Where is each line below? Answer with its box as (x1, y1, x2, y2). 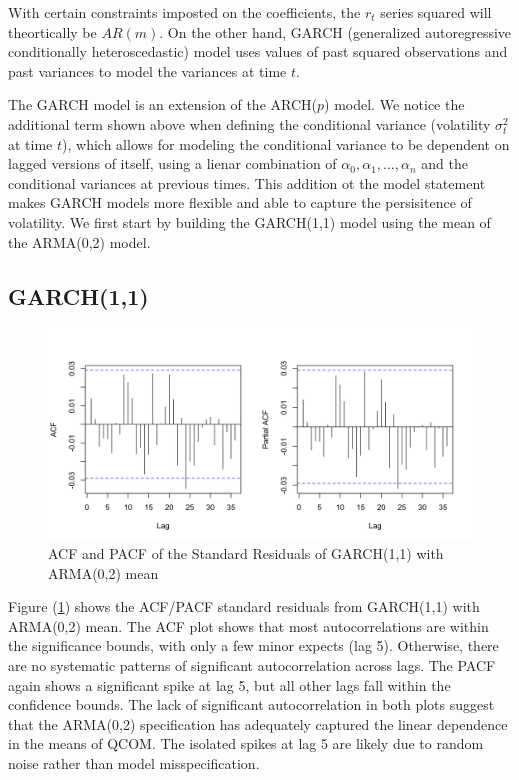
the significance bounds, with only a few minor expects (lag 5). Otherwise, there (8, 635, 499, 656)
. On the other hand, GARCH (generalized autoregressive (159, 21, 512, 42)
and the (421, 153, 469, 174)
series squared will (380, 2, 492, 22)
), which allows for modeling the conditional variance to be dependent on (62, 133, 510, 154)
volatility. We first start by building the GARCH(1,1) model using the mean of (8, 211, 491, 232)
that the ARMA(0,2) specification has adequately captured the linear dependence (8, 713, 508, 734)
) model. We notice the (324, 94, 465, 115)
